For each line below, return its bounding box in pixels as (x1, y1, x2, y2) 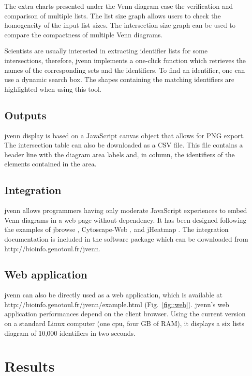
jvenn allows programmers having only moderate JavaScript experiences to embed (4, 205, 247, 215)
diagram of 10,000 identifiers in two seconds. (4, 327, 135, 338)
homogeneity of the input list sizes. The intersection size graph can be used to (4, 20, 236, 30)
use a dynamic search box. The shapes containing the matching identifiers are (4, 74, 235, 84)
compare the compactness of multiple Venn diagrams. (4, 29, 163, 39)
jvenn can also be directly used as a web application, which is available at (4, 290, 223, 300)
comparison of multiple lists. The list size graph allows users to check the (4, 10, 221, 20)
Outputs (4, 107, 46, 122)
